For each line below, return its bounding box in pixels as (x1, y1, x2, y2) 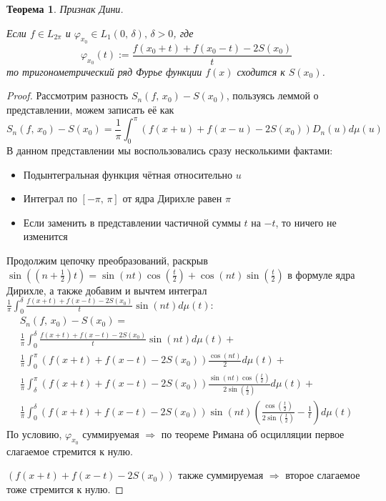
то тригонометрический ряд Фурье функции (6, 64, 202, 79)
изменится (23, 229, 68, 244)
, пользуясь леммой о (226, 88, 319, 103)
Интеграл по (23, 191, 77, 206)
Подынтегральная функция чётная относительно (23, 167, 233, 182)
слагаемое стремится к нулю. (6, 443, 133, 458)
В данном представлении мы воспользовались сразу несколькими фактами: (6, 142, 333, 157)
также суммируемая (178, 467, 264, 482)
